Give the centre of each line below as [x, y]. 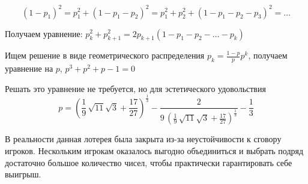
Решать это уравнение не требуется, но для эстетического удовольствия [135, 88]
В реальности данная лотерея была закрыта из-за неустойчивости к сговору [143, 139]
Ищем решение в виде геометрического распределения [105, 55]
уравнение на [29, 68]
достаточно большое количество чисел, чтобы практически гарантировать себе [149, 162]
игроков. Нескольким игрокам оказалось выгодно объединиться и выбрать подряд [154, 151]
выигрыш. [23, 174]
